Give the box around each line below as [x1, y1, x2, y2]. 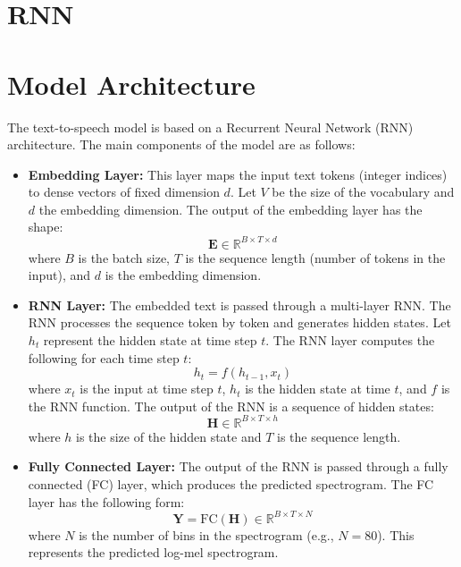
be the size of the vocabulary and [272, 182, 455, 201]
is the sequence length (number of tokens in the [185, 248, 446, 267]
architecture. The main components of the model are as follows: [7, 135, 356, 154]
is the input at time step [80, 379, 214, 398]
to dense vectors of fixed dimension [28, 182, 220, 201]
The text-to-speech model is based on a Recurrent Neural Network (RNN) [7, 117, 414, 136]
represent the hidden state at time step [43, 330, 257, 349]
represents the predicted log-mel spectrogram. [28, 543, 279, 562]
